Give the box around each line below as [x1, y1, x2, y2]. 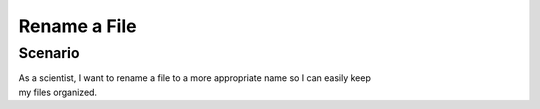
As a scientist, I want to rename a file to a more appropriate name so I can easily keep [18, 72, 372, 84]
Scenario [18, 44, 80, 62]
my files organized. [18, 86, 98, 98]
